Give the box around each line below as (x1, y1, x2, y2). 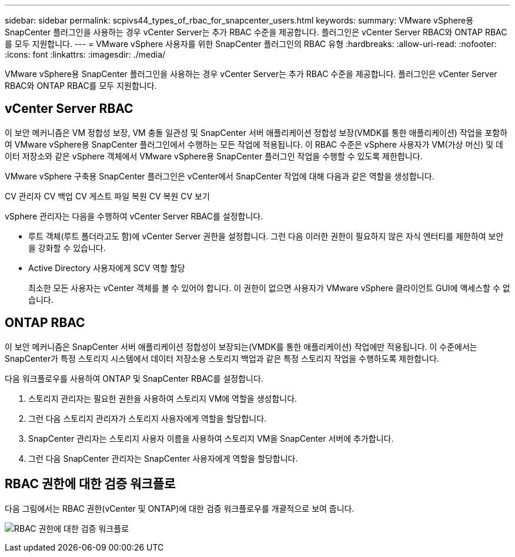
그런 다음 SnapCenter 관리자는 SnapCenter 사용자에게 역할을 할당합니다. (28, 453, 298, 463)
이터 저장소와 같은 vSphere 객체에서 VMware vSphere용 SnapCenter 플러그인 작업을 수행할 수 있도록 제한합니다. (5, 151, 423, 161)
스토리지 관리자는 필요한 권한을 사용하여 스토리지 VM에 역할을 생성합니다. (28, 393, 297, 403)
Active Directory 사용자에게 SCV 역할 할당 (28, 262, 185, 273)
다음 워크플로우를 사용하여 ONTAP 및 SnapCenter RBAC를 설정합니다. (5, 373, 263, 383)
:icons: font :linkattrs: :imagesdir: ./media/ (5, 49, 166, 59)
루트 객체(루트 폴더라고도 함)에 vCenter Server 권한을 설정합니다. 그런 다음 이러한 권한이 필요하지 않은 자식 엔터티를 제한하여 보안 (28, 231, 504, 241)
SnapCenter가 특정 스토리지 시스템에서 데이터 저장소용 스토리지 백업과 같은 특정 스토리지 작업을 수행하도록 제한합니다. (5, 353, 439, 363)
